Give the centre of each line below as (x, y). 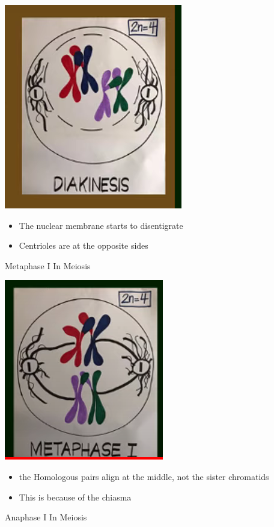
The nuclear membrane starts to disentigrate (101, 225)
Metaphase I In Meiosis (48, 265)
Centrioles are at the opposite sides (84, 245)
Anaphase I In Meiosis (46, 517)
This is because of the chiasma (75, 497)
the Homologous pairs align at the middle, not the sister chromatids (144, 476)
